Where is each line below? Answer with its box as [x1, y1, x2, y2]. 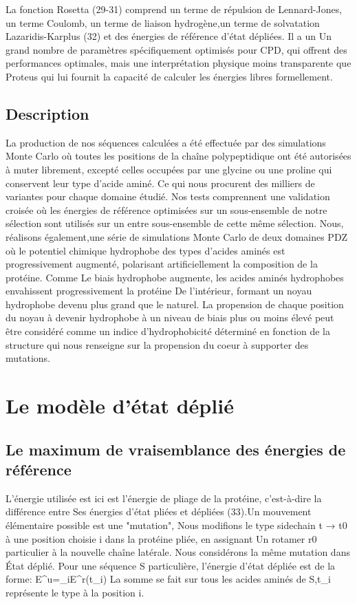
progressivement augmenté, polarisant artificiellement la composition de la [6, 257, 318, 271]
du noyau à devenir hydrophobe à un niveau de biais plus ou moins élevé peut [6, 310, 334, 325]
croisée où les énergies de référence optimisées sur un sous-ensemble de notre [6, 202, 327, 217]
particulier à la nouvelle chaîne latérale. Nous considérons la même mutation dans [6, 545, 350, 559]
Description [6, 103, 89, 124]
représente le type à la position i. [6, 585, 144, 599]
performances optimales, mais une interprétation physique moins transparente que [6, 56, 351, 70]
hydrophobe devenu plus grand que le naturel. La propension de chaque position [6, 296, 344, 311]
